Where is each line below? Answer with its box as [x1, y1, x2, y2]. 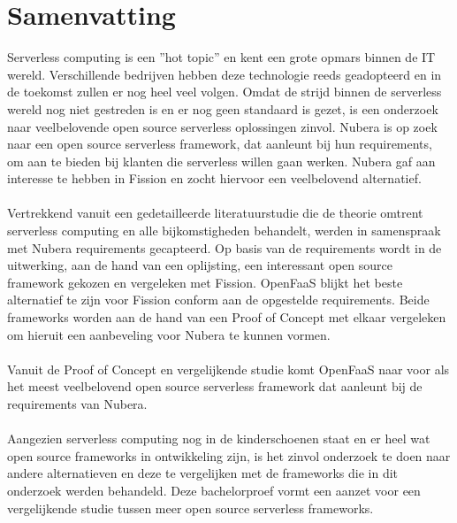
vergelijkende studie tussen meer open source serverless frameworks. [7, 498, 374, 517]
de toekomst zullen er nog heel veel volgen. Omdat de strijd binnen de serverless [7, 82, 442, 101]
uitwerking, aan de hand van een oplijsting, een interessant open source [7, 256, 392, 274]
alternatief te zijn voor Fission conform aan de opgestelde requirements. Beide [7, 290, 430, 309]
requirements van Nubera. [7, 395, 148, 412]
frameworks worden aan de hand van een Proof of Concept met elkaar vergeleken [7, 308, 446, 327]
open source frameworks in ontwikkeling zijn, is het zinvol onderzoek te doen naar [7, 446, 451, 465]
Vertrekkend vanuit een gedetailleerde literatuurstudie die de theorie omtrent [7, 204, 423, 222]
